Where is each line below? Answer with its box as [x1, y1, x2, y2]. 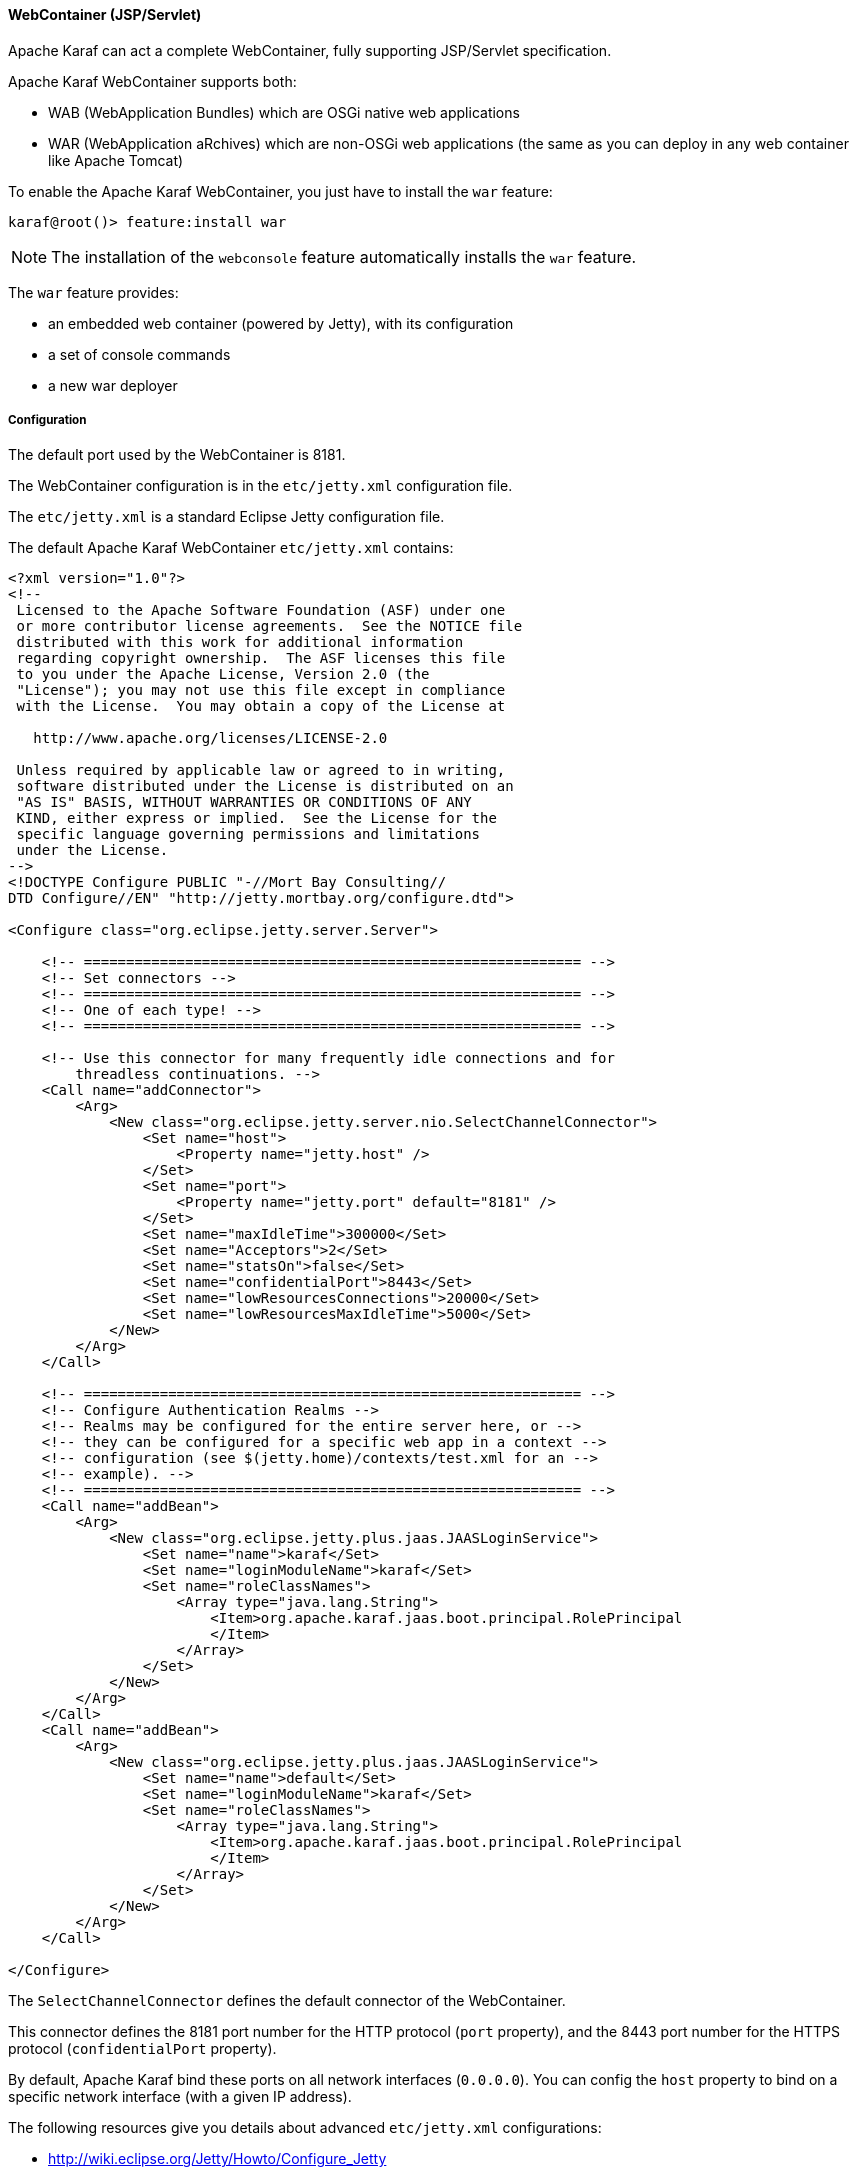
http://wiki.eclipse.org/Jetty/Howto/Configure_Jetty [48, 2150, 387, 2168]
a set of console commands [48, 345, 231, 363]
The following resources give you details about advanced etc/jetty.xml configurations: [8, 2119, 602, 2137]
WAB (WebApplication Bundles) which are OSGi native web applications [48, 103, 520, 121]
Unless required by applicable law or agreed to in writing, [16, 762, 506, 779]
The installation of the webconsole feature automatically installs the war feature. [51, 246, 637, 267]
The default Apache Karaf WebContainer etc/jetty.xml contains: [8, 539, 454, 557]
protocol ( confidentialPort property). [8, 2040, 277, 2058]
